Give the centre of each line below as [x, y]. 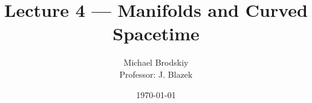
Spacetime [156, 33]
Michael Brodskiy [156, 62]
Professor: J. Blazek [156, 74]
